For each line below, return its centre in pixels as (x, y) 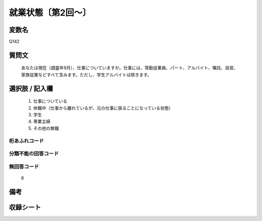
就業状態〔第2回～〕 (50, 13)
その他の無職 (46, 128)
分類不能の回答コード (34, 154)
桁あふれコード (26, 141)
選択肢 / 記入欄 (31, 88)
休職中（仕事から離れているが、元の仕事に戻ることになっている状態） (103, 108)
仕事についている (50, 101)
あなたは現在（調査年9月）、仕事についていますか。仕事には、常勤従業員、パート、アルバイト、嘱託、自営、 (130, 68)
